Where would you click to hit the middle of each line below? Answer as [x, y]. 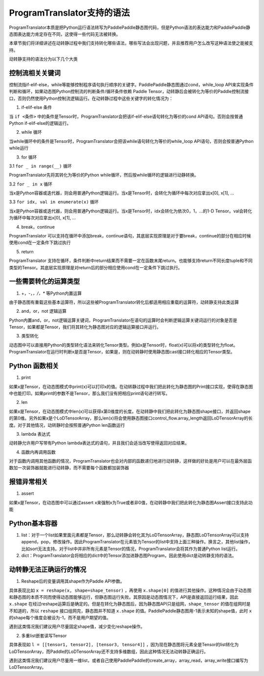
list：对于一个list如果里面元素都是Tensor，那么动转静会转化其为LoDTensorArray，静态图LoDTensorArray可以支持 [135, 535]
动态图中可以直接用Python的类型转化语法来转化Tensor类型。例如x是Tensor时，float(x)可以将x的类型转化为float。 [123, 345]
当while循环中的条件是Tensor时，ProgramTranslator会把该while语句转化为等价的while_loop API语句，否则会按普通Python [131, 141]
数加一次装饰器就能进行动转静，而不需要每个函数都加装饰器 [69, 468]
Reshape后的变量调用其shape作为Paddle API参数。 [73, 581]
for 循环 [29, 157]
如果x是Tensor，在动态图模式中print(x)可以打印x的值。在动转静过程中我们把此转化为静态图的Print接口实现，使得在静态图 [131, 386]
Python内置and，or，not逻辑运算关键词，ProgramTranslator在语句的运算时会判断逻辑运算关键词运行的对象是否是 [123, 320]
